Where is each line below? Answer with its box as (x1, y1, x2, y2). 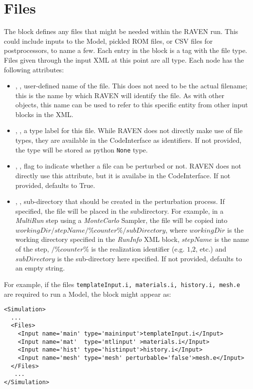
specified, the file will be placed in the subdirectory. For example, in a (15, 205, 224, 216)
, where (165, 224, 187, 235)
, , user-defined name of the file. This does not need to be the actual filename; (15, 81, 248, 91)
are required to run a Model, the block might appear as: (4, 288, 171, 299)
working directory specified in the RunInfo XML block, (15, 234, 180, 244)
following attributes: (4, 64, 64, 74)
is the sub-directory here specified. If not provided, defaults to (57, 253, 242, 263)
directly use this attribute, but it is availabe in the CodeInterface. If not (15, 170, 231, 180)
